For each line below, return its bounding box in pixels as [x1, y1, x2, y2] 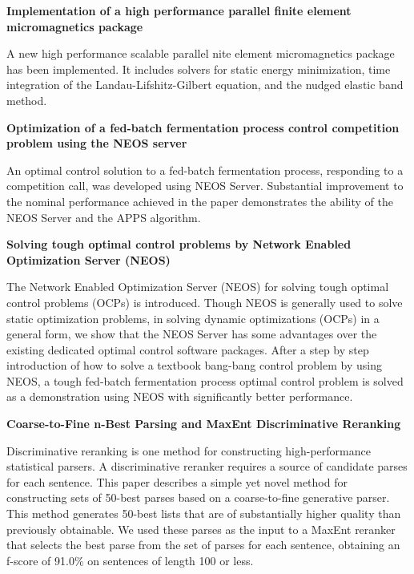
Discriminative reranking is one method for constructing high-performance [6, 442, 371, 459]
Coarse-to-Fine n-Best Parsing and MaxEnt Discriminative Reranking [6, 415, 401, 432]
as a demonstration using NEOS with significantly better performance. [6, 388, 353, 405]
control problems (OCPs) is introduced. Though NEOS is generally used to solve [6, 293, 403, 310]
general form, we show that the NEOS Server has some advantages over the [6, 325, 377, 342]
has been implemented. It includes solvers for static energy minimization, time [6, 60, 391, 77]
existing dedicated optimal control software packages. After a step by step [6, 341, 369, 358]
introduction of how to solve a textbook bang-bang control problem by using [6, 357, 382, 374]
